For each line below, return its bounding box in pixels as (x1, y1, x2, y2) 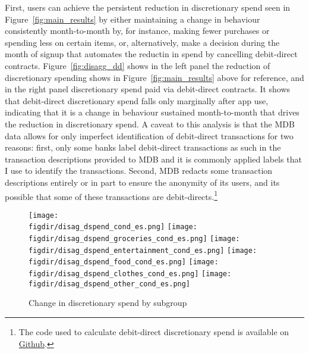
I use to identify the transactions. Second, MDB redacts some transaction (5, 164, 273, 177)
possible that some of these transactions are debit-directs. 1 (5, 188, 218, 202)
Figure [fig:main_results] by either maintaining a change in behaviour (5, 13, 260, 25)
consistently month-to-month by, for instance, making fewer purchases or (5, 24, 270, 37)
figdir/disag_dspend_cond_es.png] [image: (29, 223, 197, 232)
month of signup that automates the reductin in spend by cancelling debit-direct (5, 48, 298, 60)
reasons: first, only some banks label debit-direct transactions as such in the (5, 141, 281, 154)
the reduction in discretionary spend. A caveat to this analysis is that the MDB (5, 117, 295, 130)
